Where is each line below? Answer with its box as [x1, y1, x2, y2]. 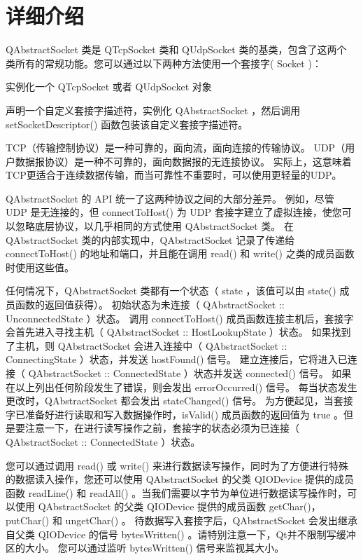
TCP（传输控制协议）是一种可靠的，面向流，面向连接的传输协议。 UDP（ [6, 140, 346, 155]
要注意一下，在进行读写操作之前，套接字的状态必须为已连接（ [15, 421, 299, 435]
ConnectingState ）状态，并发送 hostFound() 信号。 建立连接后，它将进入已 [6, 352, 348, 367]
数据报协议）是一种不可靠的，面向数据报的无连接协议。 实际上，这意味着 [15, 153, 352, 168]
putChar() [6, 512, 50, 527]
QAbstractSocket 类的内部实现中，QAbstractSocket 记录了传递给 [6, 232, 295, 247]
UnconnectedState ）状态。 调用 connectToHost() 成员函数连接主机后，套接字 [6, 310, 354, 325]
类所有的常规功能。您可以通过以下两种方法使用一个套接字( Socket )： [6, 55, 322, 70]
